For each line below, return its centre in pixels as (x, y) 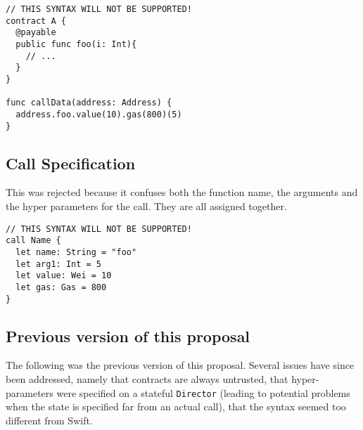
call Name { (33, 241)
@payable (36, 33)
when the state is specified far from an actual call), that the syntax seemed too (176, 406)
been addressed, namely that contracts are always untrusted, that (147, 379)
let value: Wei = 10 (64, 276)
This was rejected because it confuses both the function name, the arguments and (182, 192)
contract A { (36, 21)
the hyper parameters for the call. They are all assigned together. (146, 206)
